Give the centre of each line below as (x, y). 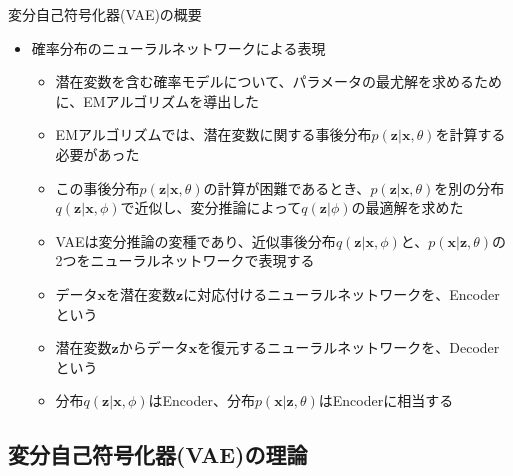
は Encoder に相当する (386, 400)
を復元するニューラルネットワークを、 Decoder (348, 347)
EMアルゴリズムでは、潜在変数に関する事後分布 (213, 134)
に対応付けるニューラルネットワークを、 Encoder (341, 293)
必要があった (97, 153)
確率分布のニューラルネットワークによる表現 (178, 47)
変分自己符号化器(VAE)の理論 (158, 454)
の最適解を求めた (407, 207)
